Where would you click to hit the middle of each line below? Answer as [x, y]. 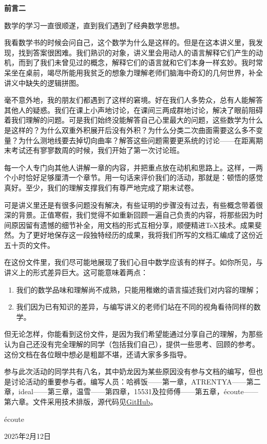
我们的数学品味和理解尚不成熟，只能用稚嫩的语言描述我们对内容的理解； [138, 289]
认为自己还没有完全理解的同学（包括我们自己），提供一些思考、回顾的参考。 [132, 344]
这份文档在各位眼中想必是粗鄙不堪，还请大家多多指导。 [98, 354]
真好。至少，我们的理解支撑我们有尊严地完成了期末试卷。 [101, 187]
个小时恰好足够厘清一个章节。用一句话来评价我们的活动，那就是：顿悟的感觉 [133, 177]
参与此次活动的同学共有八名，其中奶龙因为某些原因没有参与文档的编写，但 [130, 371]
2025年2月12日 [27, 436]
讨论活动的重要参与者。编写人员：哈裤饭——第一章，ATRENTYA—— [129, 381]
